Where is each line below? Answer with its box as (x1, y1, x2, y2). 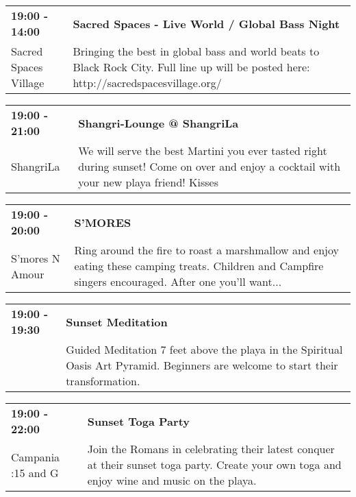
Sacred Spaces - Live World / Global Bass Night (73, 15, 340, 32)
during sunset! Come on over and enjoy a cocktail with (78, 158, 341, 174)
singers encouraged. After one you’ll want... (74, 274, 282, 289)
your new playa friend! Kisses (78, 174, 218, 190)
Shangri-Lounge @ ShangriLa (78, 114, 239, 131)
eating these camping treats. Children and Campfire (74, 258, 324, 274)
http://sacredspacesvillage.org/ (73, 75, 222, 90)
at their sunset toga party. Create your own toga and (87, 457, 342, 472)
